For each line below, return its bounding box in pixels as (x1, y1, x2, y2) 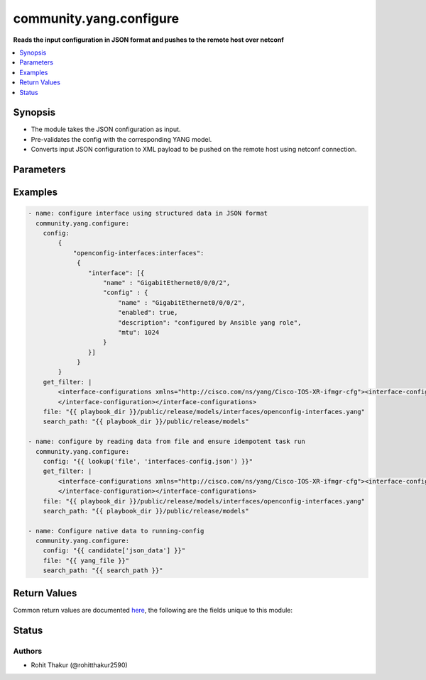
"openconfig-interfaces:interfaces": (72, 249, 204, 257)
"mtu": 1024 (117, 328, 160, 336)
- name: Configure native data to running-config (28, 527, 204, 535)
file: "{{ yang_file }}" (43, 557, 130, 564)
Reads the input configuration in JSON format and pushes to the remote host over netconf (13, 35, 284, 44)
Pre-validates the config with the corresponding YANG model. (31, 135, 212, 143)
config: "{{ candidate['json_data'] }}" (43, 547, 186, 554)
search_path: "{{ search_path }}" (43, 567, 163, 574)
